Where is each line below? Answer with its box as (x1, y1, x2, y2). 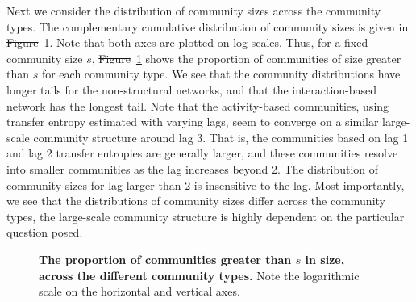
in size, (305, 250, 345, 267)
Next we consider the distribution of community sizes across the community (6, 2, 381, 19)
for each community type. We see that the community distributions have (41, 65, 401, 82)
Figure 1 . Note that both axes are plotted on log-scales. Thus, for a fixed (6, 34, 368, 51)
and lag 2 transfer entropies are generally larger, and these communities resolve (6, 145, 398, 161)
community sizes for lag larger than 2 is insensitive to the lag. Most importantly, (6, 176, 405, 193)
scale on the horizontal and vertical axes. (39, 283, 240, 300)
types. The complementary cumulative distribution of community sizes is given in (6, 18, 409, 35)
